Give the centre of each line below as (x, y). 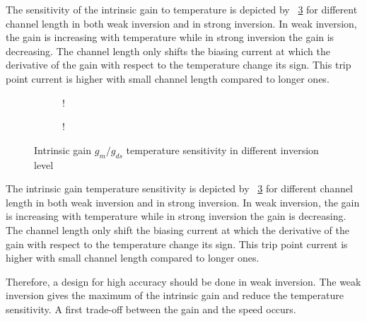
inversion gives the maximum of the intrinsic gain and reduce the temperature (175, 295)
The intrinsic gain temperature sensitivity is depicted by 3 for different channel (179, 188)
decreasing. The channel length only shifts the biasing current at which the (168, 51)
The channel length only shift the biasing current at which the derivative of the (178, 229)
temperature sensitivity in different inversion (222, 150)
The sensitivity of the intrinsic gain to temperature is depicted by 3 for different (182, 9)
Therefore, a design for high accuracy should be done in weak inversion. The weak (183, 281)
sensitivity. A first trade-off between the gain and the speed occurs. (151, 309)
